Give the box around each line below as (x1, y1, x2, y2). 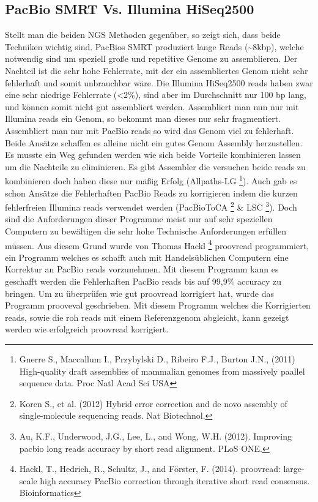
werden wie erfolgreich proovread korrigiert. (5, 323, 169, 335)
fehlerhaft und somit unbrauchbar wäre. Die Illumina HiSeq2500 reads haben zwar (5, 76, 313, 89)
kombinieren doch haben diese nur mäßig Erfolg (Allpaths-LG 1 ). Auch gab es (5, 173, 297, 187)
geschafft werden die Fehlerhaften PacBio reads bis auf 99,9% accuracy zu (5, 275, 282, 288)
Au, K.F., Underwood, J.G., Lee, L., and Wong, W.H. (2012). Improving (19, 429, 292, 442)
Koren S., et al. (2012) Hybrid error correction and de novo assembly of (19, 397, 287, 410)
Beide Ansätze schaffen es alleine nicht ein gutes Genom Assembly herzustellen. (5, 136, 303, 149)
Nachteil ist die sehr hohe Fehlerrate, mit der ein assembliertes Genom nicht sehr (5, 64, 308, 77)
